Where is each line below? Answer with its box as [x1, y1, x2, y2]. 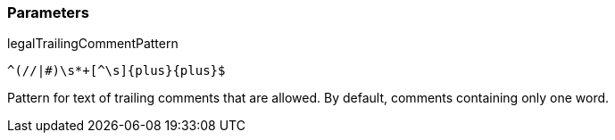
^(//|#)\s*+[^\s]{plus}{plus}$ [7, 63, 226, 78]
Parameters [7, 4, 89, 21]
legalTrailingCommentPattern [7, 36, 179, 52]
